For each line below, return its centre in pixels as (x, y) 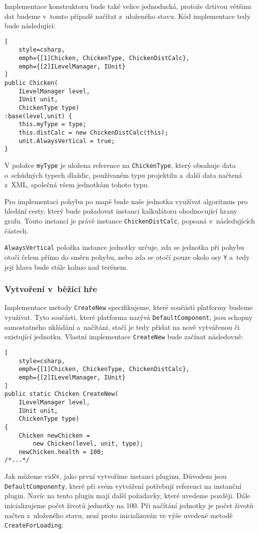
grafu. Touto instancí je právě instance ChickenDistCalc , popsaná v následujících (130, 221)
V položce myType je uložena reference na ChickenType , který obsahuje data (120, 165)
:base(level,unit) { (39, 116)
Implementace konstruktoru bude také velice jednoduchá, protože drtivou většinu (128, 6)
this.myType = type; (52, 124)
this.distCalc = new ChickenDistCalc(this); (93, 133)
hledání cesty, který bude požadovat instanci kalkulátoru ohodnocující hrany (121, 211)
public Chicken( (31, 83)
